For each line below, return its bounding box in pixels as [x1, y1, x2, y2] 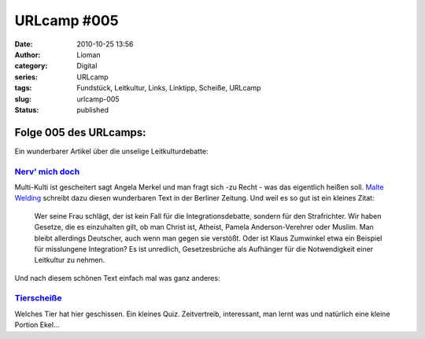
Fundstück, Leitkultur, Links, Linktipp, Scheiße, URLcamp [76, 83, 261, 93]
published [76, 105, 109, 114]
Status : [14, 105, 39, 114]
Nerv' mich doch [14, 166, 80, 177]
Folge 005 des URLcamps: [14, 126, 146, 139]
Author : [14, 50, 41, 59]
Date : [14, 39, 33, 49]
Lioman [76, 50, 102, 59]
